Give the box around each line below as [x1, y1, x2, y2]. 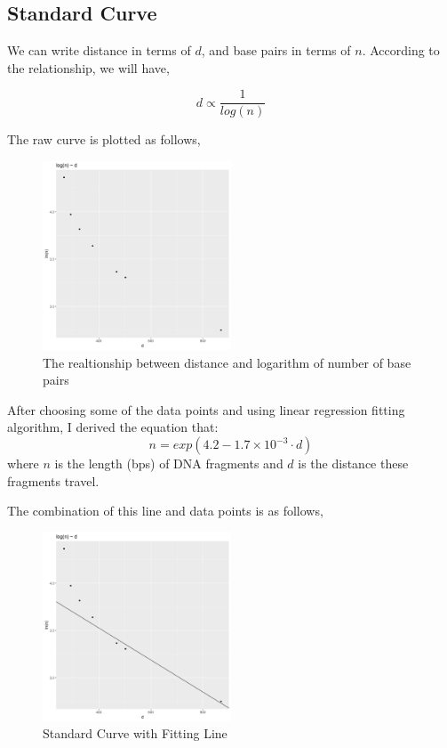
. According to [362, 41, 440, 60]
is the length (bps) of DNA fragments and [54, 454, 283, 473]
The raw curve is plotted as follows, [7, 130, 201, 149]
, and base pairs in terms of [201, 41, 351, 60]
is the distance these [298, 454, 409, 473]
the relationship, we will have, [7, 58, 170, 77]
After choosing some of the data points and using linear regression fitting [7, 400, 405, 419]
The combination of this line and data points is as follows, [7, 501, 323, 520]
